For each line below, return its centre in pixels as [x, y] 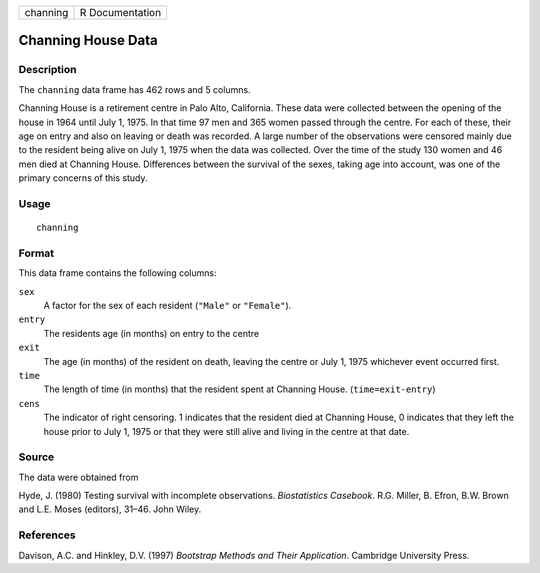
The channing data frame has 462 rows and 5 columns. [134, 89]
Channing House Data [88, 40]
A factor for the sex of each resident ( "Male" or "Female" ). [167, 305]
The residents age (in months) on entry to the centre [151, 333]
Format [36, 253]
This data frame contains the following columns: [117, 273]
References [47, 535]
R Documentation [120, 12]
